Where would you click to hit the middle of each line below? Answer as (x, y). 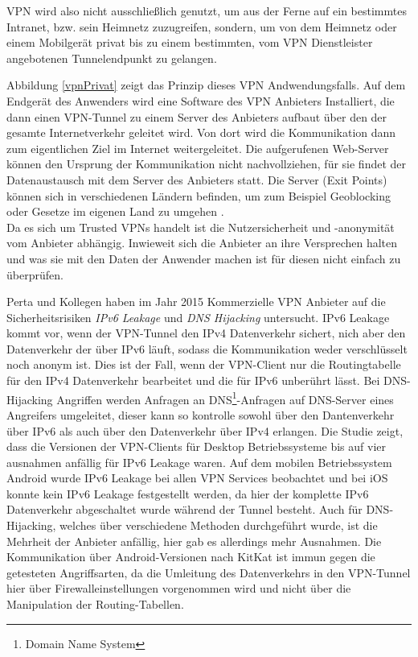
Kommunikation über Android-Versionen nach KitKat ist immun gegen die (191, 557)
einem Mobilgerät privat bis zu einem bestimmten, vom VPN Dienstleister (190, 42)
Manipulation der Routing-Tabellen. (95, 604)
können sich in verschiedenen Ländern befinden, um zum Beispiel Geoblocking (199, 195)
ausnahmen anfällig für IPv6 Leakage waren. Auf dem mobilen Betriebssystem (199, 462)
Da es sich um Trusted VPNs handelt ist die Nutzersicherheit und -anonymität (201, 227)
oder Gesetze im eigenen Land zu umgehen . (115, 211)
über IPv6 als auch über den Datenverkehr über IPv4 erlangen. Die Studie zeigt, (205, 430)
